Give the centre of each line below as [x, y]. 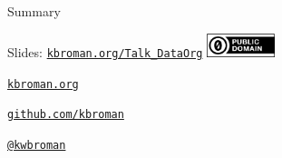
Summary [34, 11]
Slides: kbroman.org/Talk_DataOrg [105, 52]
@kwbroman [37, 146]
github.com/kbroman [66, 115]
